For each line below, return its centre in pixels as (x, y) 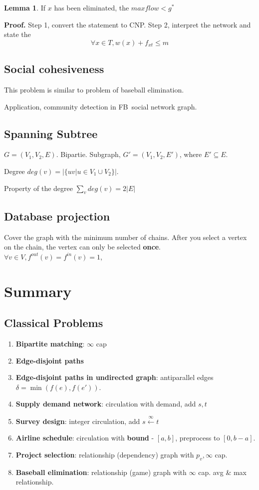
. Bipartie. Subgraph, (88, 154)
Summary (38, 291)
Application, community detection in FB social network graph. (101, 106)
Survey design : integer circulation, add (78, 421)
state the (17, 34)
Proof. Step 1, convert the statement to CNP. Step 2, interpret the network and (128, 24)
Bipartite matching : (50, 343)
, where (191, 154)
